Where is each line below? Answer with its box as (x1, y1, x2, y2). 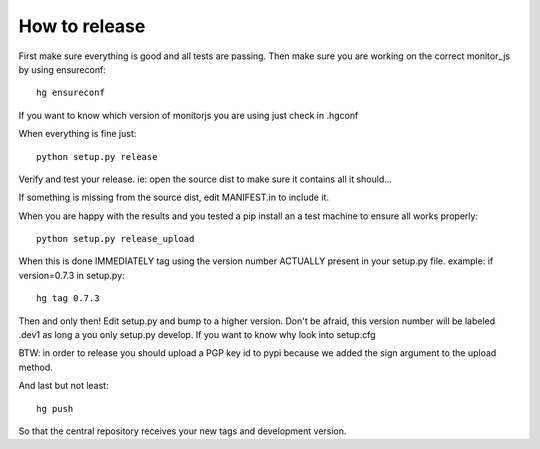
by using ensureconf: (18, 63, 107, 75)
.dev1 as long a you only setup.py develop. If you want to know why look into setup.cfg (18, 329, 376, 341)
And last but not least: (18, 380, 109, 392)
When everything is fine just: (18, 128, 137, 140)
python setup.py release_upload (36, 233, 195, 245)
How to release (18, 15, 146, 37)
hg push (36, 403, 74, 414)
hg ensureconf (36, 87, 105, 99)
